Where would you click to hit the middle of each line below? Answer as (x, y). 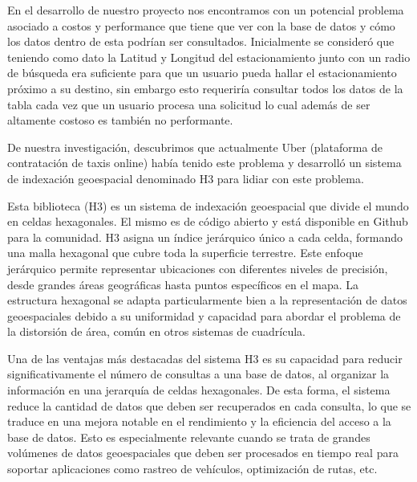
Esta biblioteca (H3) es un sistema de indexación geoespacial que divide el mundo (208, 205)
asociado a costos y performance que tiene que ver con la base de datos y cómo (201, 25)
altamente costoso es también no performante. (120, 120)
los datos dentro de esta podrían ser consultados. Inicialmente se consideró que (201, 41)
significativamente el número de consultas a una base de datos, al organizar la (198, 374)
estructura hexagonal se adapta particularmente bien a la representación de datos (207, 300)
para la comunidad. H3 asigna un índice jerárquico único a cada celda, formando (205, 237)
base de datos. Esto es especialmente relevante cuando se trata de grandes (189, 437)
